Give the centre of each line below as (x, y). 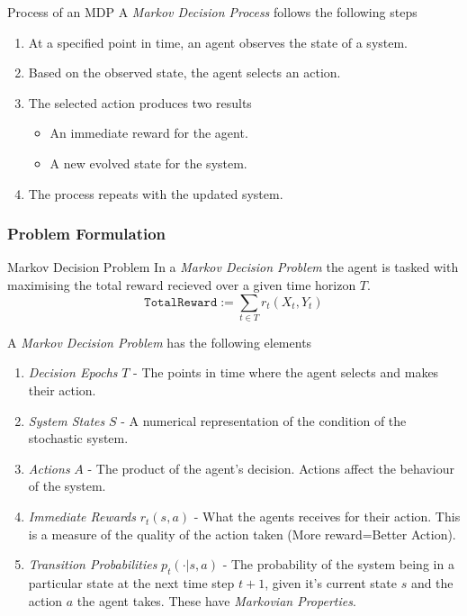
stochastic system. (78, 438)
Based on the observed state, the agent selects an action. (184, 72)
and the (432, 583)
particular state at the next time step (131, 583)
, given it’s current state (331, 583)
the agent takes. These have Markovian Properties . (216, 600)
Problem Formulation (87, 234)
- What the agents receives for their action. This (327, 516)
